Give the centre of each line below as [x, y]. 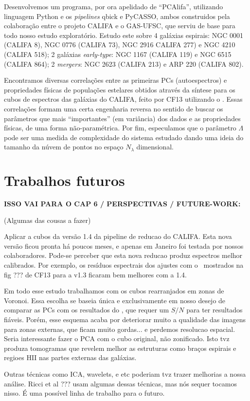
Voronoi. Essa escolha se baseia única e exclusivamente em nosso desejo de [115, 300]
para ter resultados [214, 310]
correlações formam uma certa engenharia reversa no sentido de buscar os [114, 108]
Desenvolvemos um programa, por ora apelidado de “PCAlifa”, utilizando [114, 6]
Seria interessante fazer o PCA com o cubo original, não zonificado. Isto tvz [117, 338]
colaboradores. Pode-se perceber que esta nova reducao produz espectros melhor [123, 255]
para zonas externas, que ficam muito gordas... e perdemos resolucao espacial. [120, 329]
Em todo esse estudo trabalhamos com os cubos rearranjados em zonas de [114, 291]
